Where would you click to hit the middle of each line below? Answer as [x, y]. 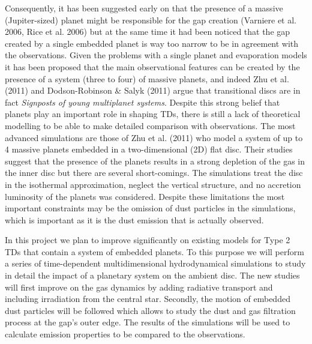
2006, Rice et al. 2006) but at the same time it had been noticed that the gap [148, 32]
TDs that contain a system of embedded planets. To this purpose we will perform [154, 251]
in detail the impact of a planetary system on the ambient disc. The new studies [152, 275]
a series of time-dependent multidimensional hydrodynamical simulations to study [155, 263]
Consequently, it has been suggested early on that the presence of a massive [144, 8]
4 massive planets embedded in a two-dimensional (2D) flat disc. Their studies [149, 149]
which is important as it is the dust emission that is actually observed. [134, 219]
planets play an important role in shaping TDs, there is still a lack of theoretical [153, 114]
